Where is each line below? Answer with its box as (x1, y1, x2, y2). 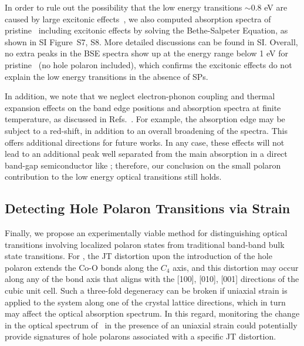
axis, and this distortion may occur (173, 261, 299, 273)
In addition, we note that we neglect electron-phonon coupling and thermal (5, 90, 275, 102)
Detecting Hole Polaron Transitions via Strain (5, 199, 291, 217)
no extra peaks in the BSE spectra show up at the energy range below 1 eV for (5, 47, 289, 59)
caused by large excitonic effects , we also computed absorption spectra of (5, 12, 271, 25)
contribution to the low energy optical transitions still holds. (5, 170, 222, 183)
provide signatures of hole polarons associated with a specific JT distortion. (5, 330, 276, 342)
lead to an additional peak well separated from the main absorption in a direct (5, 147, 288, 160)
